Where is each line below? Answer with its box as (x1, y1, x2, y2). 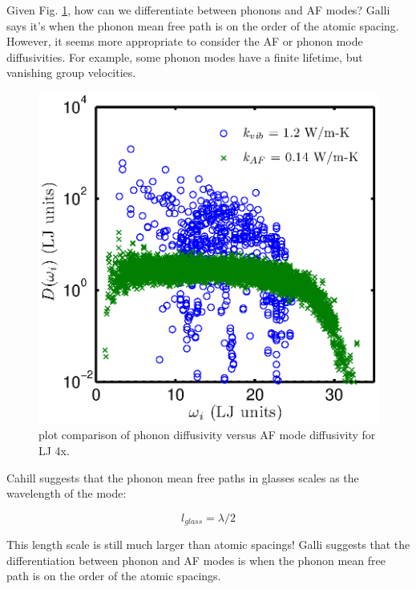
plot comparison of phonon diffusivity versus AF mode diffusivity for (38, 426, 376, 443)
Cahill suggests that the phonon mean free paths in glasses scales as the (6, 469, 359, 486)
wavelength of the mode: (6, 485, 127, 502)
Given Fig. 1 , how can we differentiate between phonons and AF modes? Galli (6, 2, 390, 18)
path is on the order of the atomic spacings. (6, 567, 221, 584)
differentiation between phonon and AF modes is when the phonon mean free (6, 551, 386, 568)
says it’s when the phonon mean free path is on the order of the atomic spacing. (6, 17, 399, 34)
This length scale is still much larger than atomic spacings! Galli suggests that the (6, 536, 410, 553)
